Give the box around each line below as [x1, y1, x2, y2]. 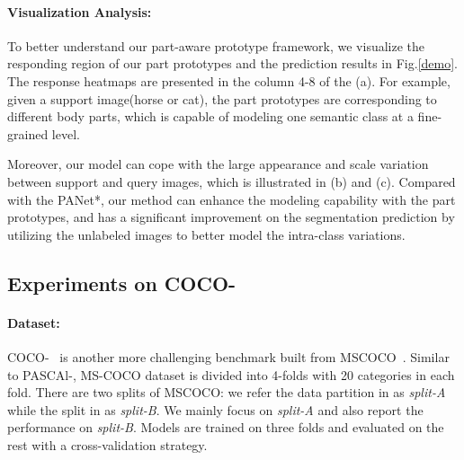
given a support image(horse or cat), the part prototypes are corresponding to [7, 89, 437, 108]
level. [51, 124, 80, 143]
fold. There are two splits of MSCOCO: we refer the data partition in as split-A [7, 383, 446, 402]
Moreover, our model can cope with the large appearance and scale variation [7, 155, 429, 173]
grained [7, 124, 49, 143]
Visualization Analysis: [7, 2, 152, 21]
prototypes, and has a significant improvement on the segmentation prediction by [7, 208, 455, 226]
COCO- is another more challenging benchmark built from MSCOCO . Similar [7, 347, 450, 366]
